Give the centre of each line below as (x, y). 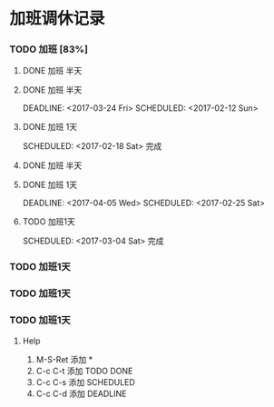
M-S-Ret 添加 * (64, 359)
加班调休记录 (58, 19)
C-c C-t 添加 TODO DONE (84, 371)
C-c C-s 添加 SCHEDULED (86, 382)
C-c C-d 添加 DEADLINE (81, 393)
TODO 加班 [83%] (49, 49)
